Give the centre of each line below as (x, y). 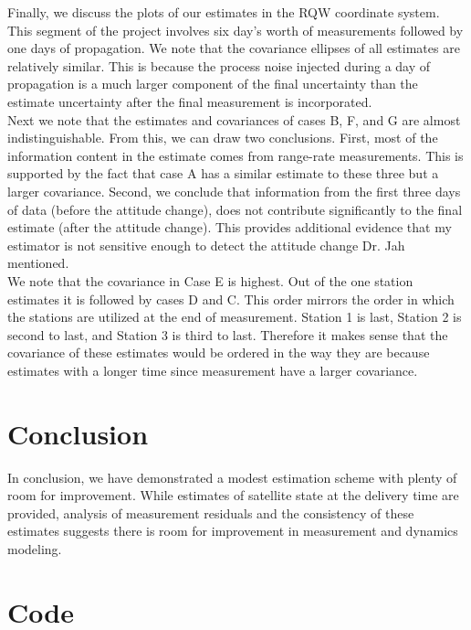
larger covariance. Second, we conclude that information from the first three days (234, 191)
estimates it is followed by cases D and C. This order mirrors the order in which (231, 299)
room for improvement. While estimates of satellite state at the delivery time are (233, 495)
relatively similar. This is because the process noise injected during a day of (219, 65)
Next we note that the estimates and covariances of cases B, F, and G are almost (234, 119)
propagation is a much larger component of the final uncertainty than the (213, 84)
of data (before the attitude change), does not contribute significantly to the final (235, 209)
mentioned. (38, 263)
